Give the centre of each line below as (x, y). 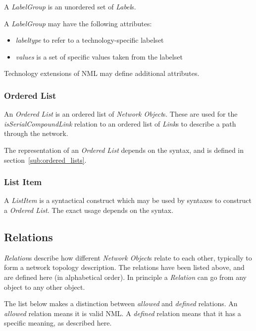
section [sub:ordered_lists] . (45, 160)
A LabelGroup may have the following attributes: (78, 23)
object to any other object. (45, 287)
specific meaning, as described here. (58, 323)
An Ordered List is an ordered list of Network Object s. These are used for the (121, 114)
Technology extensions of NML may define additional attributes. (102, 73)
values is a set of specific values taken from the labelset (99, 56)
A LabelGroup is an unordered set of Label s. (70, 6)
